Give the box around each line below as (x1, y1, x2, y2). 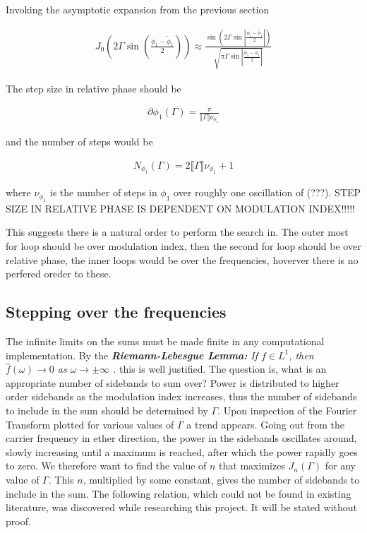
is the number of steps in (49, 185, 157, 200)
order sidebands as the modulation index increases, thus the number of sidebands (6, 389, 357, 404)
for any (325, 458, 356, 473)
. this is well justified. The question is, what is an (113, 361, 327, 376)
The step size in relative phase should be (6, 80, 181, 95)
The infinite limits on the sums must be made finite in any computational (6, 333, 325, 348)
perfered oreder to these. (6, 266, 112, 281)
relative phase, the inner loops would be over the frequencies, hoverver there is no (6, 252, 359, 267)
